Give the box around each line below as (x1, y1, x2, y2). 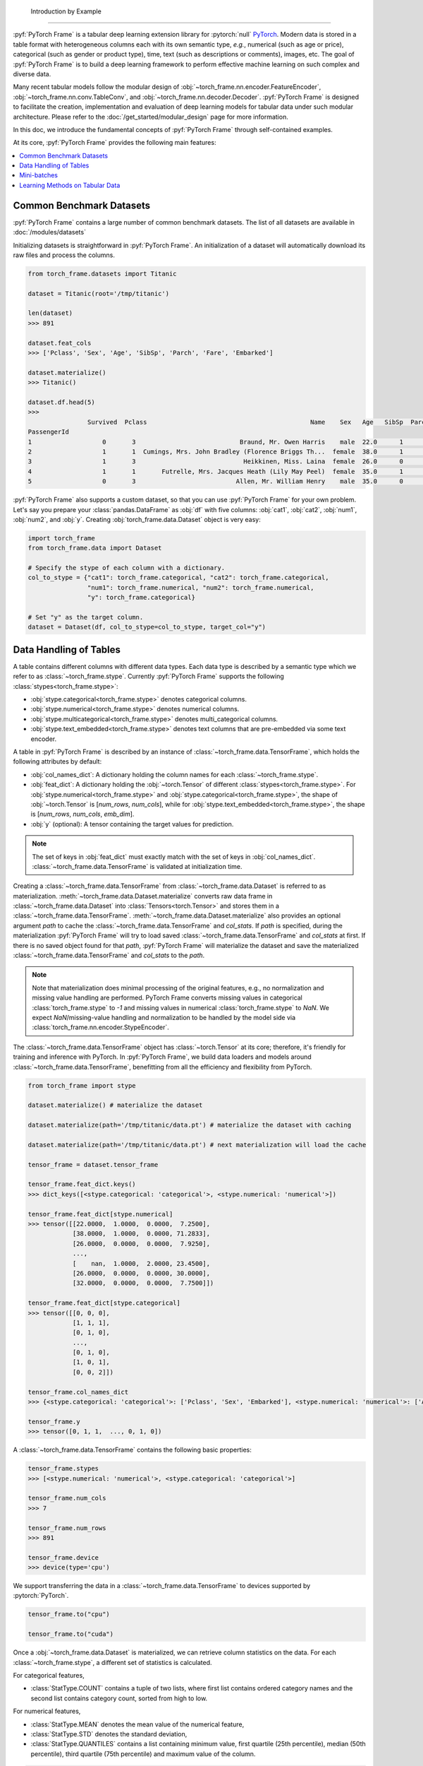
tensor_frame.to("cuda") (27, 1630, 114, 1638)
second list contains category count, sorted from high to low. (30, 1694, 208, 1702)
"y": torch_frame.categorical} (87, 593, 195, 602)
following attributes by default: (13, 757, 102, 766)
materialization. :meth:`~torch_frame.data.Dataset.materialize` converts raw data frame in (13, 891, 273, 900)
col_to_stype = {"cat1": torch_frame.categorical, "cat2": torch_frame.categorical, (27, 574, 329, 582)
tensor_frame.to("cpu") (27, 1611, 111, 1618)
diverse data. (13, 69, 51, 78)
